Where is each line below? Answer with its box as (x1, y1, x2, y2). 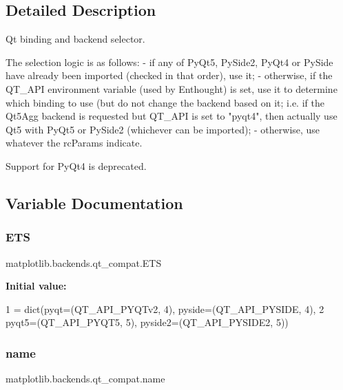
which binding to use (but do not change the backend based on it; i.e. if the (6, 95, 324, 109)
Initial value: (6, 279, 67, 293)
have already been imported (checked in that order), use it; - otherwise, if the (6, 68, 333, 83)
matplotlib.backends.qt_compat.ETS (6, 255, 162, 270)
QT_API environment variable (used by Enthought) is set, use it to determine (6, 81, 337, 96)
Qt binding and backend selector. (6, 32, 145, 46)
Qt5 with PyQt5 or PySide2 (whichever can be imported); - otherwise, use (6, 122, 320, 136)
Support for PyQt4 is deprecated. (6, 158, 147, 173)
